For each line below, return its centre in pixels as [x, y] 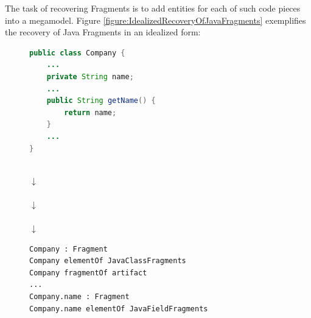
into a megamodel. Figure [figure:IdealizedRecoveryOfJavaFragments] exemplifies [155, 20]
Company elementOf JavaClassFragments [108, 261]
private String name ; [90, 76]
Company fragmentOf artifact [88, 273]
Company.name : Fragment [79, 297]
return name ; [90, 112]
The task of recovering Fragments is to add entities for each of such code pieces [153, 8]
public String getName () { [101, 101]
